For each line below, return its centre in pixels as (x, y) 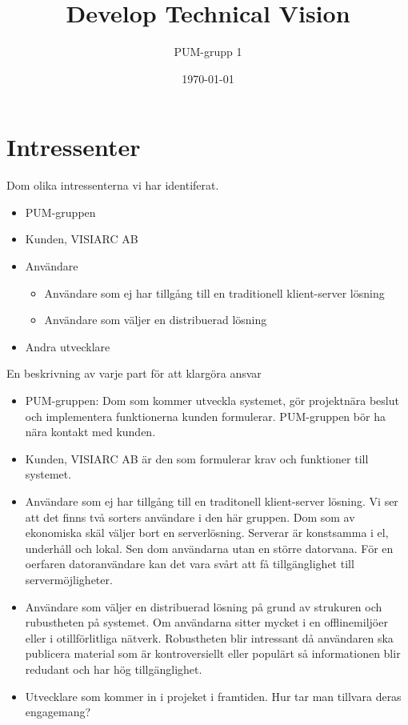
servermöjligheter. (69, 579)
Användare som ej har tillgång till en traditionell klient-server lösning (214, 292)
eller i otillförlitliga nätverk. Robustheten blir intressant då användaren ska (209, 637)
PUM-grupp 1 (208, 52)
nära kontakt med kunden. (90, 432)
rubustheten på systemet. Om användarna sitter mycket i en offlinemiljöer (206, 622)
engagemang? (58, 712)
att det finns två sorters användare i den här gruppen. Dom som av (190, 517)
